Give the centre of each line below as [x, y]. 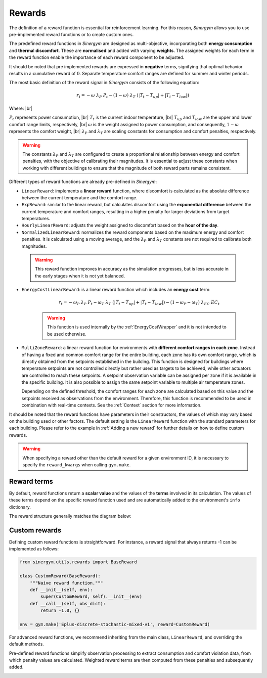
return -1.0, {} [60, 610]
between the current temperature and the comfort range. [80, 197]
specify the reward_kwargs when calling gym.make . [77, 464]
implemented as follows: [34, 549]
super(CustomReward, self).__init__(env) [91, 597]
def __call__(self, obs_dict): [68, 604]
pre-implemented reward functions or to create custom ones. [71, 34]
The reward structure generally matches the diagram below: [70, 516]
